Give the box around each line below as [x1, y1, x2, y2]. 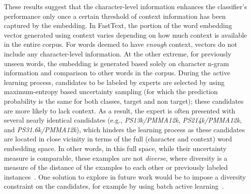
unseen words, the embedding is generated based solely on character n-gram [4, 58, 229, 68]
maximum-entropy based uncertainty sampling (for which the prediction [4, 86, 218, 97]
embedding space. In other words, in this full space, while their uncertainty [4, 143, 227, 153]
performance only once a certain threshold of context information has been [4, 11, 226, 21]
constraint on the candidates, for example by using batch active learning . [4, 181, 224, 191]
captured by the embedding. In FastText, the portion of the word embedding [4, 20, 232, 30]
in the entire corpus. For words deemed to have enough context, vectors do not [4, 39, 237, 49]
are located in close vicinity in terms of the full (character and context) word [4, 134, 232, 144]
